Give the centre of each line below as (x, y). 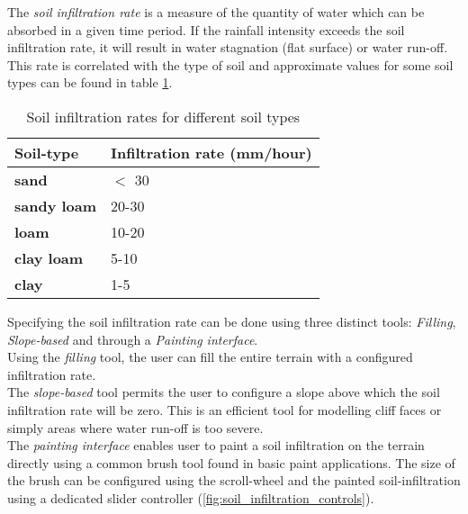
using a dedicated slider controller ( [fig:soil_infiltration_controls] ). (191, 497)
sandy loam (56, 205)
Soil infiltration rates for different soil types (163, 116)
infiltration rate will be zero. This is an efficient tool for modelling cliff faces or (225, 409)
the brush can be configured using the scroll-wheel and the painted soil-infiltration (234, 480)
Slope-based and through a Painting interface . (133, 339)
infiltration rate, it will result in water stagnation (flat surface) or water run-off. (228, 47)
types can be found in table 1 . (90, 82)
